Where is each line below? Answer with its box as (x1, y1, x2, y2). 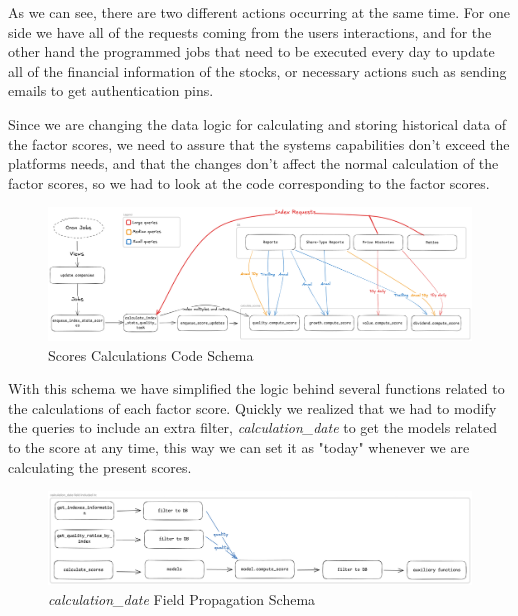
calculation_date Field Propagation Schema (48, 588, 316, 609)
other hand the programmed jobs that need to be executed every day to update (8, 41, 495, 62)
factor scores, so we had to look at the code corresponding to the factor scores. (8, 172, 490, 193)
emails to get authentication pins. (8, 80, 214, 101)
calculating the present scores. (8, 456, 192, 477)
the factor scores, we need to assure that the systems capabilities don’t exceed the (8, 133, 510, 154)
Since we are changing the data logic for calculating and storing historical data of (8, 113, 507, 134)
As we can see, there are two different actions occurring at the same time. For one (8, 2, 510, 22)
